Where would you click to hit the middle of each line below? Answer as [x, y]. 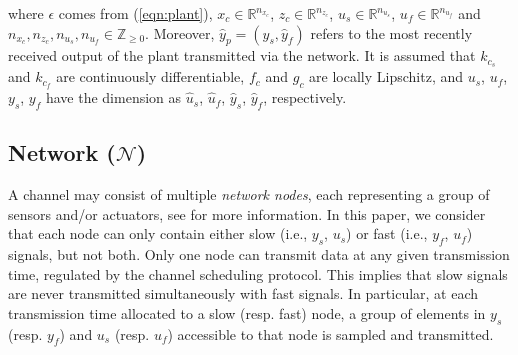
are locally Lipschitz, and [386, 76]
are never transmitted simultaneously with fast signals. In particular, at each [243, 293]
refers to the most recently [391, 32]
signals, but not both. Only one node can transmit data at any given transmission [259, 254]
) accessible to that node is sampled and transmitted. [330, 333]
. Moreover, [180, 32]
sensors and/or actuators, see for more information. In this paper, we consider [247, 213]
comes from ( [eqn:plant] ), [135, 13]
